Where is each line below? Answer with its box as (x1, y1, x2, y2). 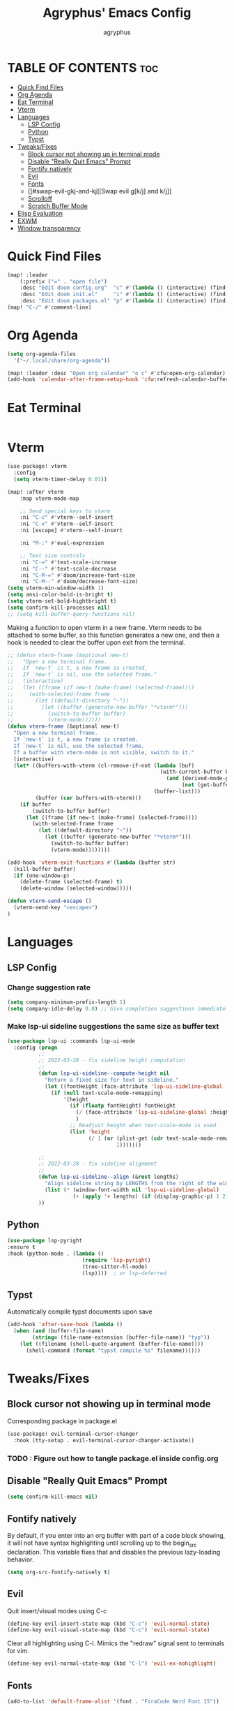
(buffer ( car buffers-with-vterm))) (35, 794, 141, 801)
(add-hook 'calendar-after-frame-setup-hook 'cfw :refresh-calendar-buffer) (7, 376, 232, 383)
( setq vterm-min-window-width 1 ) (7, 585, 104, 592)
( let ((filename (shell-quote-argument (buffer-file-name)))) (19, 1341, 204, 1348)
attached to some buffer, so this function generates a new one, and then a (7, 631, 220, 639)
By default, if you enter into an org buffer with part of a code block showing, (7, 1532, 226, 1540)
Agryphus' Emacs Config (42, 5, 192, 21)
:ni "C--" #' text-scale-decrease (19, 565, 117, 572)
